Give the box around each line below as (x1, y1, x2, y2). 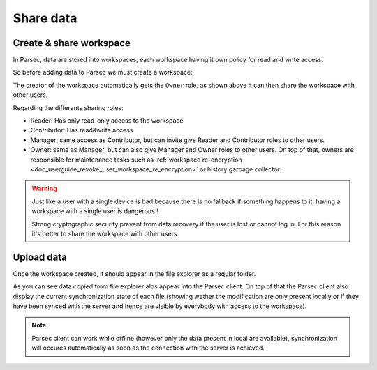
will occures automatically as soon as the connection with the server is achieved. (31, 344, 265, 352)
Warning (31, 185, 57, 193)
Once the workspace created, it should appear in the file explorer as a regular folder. (13, 269, 256, 278)
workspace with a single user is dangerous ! (31, 207, 158, 215)
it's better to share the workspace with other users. (31, 229, 179, 238)
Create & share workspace (13, 37, 131, 49)
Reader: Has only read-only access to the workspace (30, 116, 184, 125)
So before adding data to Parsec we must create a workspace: (13, 68, 193, 77)
